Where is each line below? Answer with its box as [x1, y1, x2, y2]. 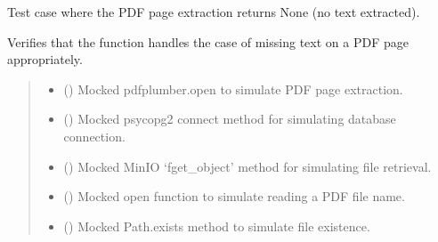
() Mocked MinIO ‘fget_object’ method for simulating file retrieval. [63, 157, 432, 175]
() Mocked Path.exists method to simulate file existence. [63, 216, 370, 235]
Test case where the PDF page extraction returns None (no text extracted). [7, 3, 420, 20]
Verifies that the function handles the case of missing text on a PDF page [7, 32, 409, 51]
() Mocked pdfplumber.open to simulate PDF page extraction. [63, 79, 403, 98]
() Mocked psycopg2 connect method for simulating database [63, 109, 396, 128]
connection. [63, 126, 126, 145]
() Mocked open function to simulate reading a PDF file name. [63, 187, 405, 206]
